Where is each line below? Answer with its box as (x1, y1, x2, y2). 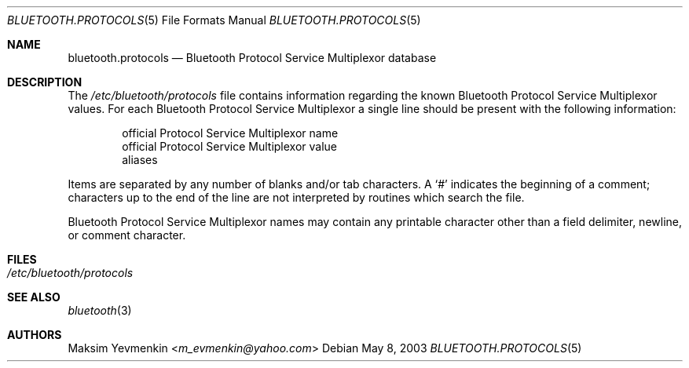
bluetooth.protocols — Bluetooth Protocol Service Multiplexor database (68, 51, 437, 64)
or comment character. (68, 228, 186, 242)
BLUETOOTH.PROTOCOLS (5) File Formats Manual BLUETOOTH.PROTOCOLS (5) (7, 13, 421, 27)
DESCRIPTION (7, 75, 82, 89)
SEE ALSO (7, 290, 60, 304)
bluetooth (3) (68, 304, 132, 317)
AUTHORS (7, 328, 62, 341)
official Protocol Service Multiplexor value (122, 140, 338, 153)
